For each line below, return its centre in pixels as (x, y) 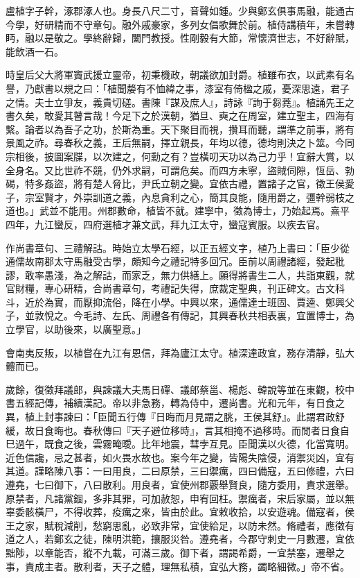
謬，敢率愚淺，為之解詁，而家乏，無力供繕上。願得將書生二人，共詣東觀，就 (180, 274)
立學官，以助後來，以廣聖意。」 (76, 329)
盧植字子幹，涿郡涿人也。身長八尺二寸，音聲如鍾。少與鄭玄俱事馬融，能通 (175, 10)
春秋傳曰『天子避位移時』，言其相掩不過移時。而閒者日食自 (216, 430)
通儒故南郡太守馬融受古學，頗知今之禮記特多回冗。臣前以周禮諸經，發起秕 (175, 261)
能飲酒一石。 (35, 51)
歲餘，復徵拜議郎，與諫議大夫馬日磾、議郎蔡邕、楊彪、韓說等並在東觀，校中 (180, 389)
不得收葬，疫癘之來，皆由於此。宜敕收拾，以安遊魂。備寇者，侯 (209, 512)
